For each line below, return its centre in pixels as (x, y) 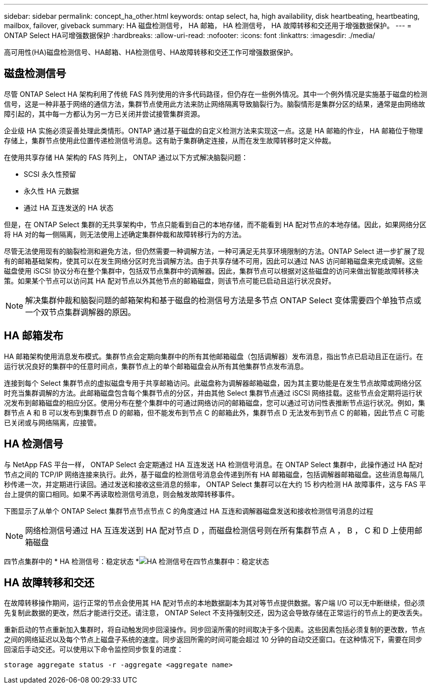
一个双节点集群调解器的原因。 (81, 312)
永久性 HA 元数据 (51, 191)
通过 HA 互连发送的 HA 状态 (69, 207)
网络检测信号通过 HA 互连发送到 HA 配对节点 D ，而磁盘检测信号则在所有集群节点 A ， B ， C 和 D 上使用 (220, 530)
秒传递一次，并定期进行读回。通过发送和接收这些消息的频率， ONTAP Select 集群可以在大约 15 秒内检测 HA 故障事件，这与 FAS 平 (215, 484)
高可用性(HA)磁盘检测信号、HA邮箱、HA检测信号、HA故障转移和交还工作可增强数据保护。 (151, 52)
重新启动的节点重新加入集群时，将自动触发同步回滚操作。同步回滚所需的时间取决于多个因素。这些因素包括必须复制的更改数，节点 (215, 630)
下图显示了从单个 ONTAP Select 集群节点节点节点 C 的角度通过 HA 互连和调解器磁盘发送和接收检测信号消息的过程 (189, 511)
